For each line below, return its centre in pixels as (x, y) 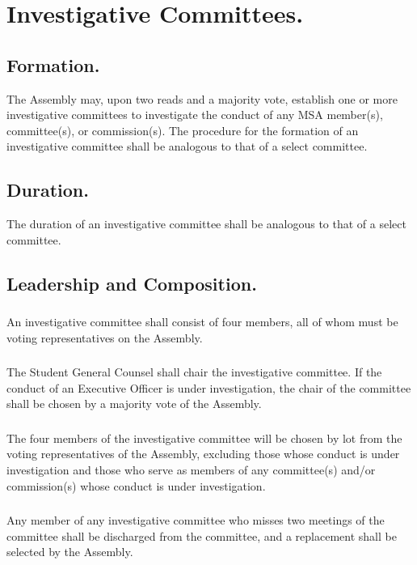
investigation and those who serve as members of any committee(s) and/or (191, 470)
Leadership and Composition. (132, 283)
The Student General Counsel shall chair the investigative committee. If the (194, 372)
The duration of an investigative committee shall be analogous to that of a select (206, 224)
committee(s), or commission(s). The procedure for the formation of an (183, 130)
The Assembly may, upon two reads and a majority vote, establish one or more (202, 98)
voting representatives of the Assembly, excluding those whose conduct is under (203, 454)
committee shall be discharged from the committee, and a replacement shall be (202, 535)
